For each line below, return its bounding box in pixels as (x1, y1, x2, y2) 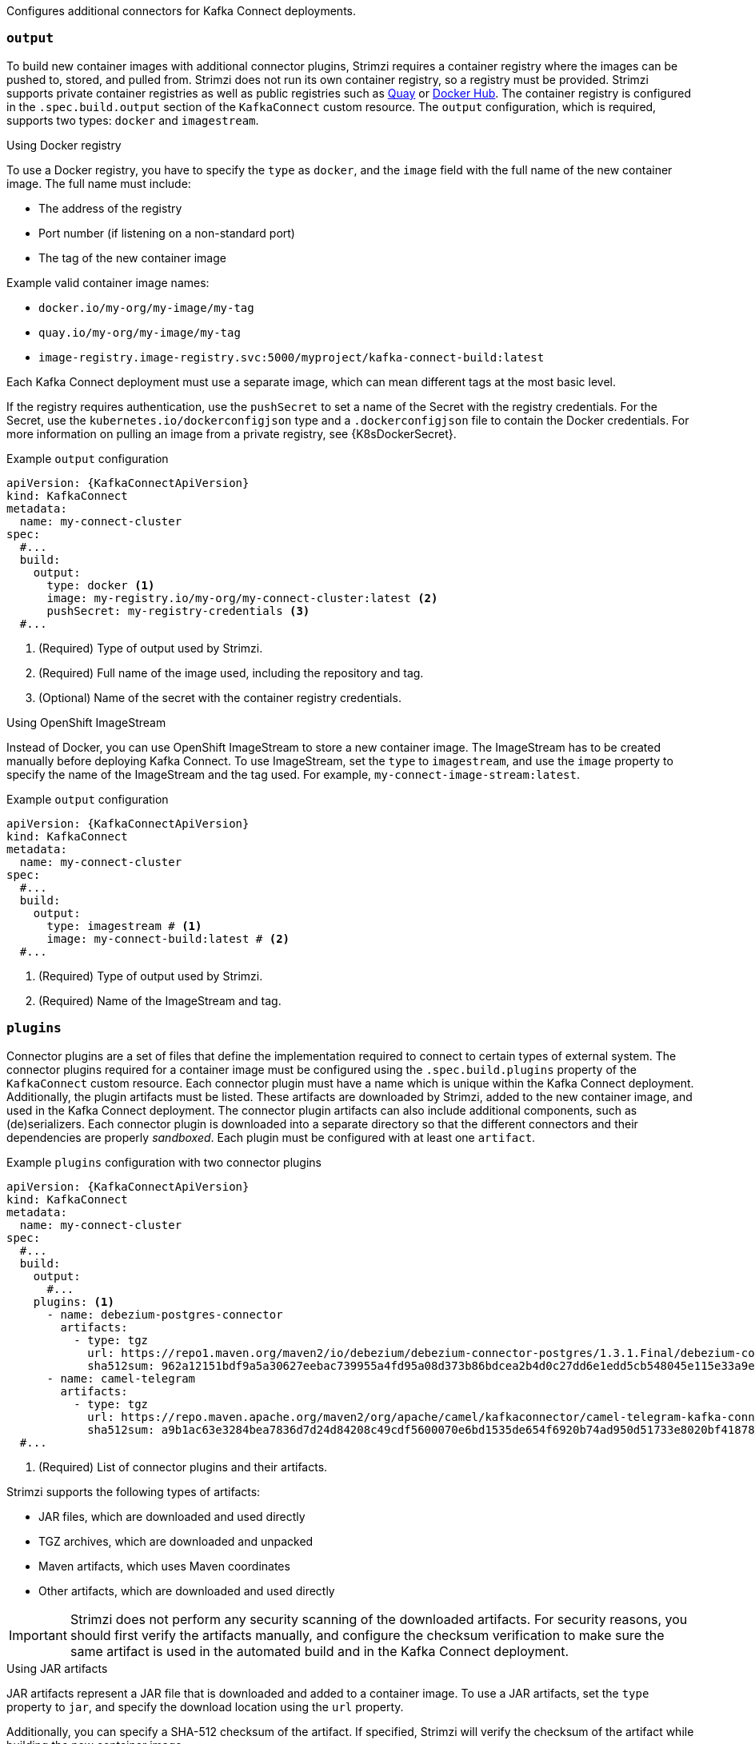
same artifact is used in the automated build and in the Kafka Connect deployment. (70, 1642, 569, 1659)
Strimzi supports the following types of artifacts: (6, 1484, 261, 1499)
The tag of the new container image (38, 250, 226, 265)
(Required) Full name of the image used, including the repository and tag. (38, 665, 424, 680)
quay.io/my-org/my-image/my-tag (38, 325, 241, 339)
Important (9, 1626, 67, 1643)
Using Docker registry (6, 138, 122, 152)
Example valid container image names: (6, 275, 210, 289)
